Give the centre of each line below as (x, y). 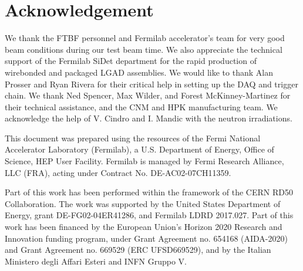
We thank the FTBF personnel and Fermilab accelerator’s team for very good (145, 38)
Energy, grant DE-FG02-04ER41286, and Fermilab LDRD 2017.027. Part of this (149, 215)
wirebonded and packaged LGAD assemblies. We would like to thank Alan (139, 72)
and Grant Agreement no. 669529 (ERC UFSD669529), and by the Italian (138, 250)
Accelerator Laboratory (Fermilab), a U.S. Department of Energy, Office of (139, 149)
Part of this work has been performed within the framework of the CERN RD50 (149, 192)
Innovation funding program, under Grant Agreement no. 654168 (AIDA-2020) (146, 238)
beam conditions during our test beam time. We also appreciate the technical (144, 49)
